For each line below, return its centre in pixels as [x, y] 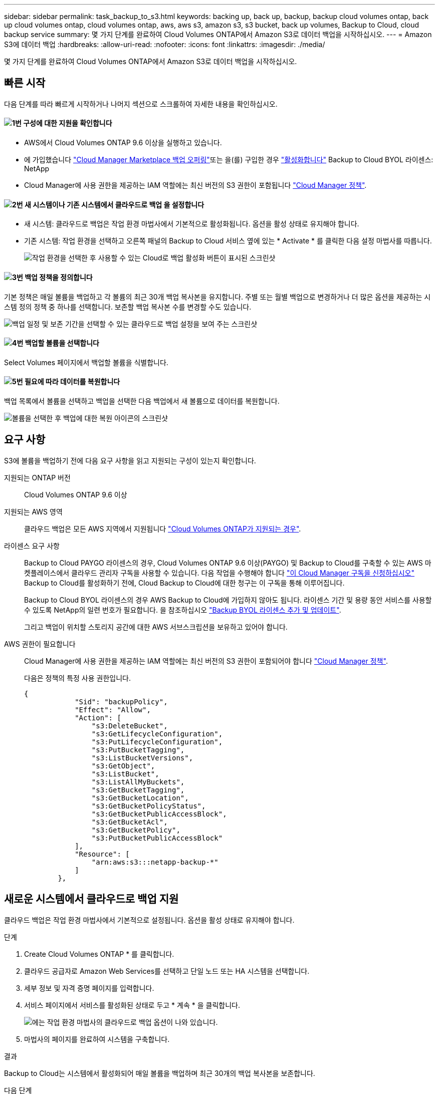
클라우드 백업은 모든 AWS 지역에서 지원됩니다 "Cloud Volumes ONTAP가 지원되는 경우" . [163, 528]
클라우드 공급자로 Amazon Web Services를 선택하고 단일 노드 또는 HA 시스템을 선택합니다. [167, 971]
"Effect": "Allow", [113, 710]
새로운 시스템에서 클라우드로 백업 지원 [91, 899]
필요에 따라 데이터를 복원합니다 [72, 382]
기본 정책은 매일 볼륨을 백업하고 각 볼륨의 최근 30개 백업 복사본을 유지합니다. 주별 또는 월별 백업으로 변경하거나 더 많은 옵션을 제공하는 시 [217, 297]
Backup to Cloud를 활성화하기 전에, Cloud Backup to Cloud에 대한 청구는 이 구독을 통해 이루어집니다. [184, 583]
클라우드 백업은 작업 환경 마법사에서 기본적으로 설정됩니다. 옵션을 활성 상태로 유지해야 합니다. [149, 920]
